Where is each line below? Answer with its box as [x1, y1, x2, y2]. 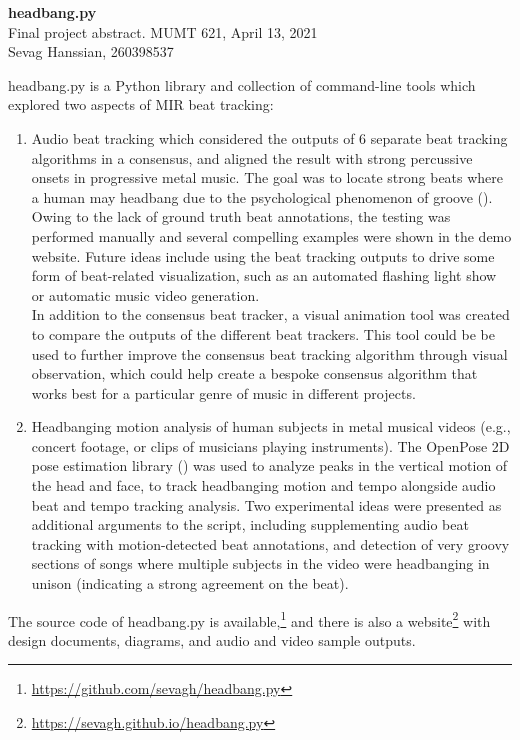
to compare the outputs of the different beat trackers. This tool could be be [31, 323, 495, 344]
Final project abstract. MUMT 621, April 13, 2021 [8, 21, 318, 42]
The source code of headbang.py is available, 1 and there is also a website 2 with [8, 607, 491, 631]
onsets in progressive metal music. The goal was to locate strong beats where [31, 167, 504, 188]
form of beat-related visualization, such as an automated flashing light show [31, 265, 497, 286]
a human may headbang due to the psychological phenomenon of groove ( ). [31, 186, 493, 207]
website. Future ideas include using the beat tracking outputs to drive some [31, 245, 495, 266]
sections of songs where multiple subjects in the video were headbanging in [31, 553, 490, 574]
